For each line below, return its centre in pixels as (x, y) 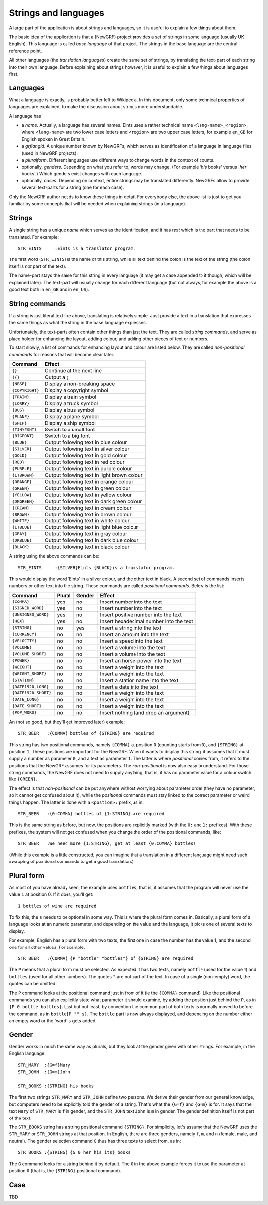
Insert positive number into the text (141, 615)
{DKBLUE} (22, 540)
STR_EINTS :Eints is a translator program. (77, 248)
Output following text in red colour (85, 462)
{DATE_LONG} (26, 700)
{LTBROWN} (23, 475)
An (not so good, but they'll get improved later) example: (67, 722)
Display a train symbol (71, 397)
